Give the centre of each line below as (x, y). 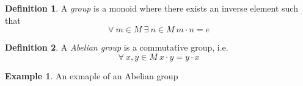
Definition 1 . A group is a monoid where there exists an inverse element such (151, 8)
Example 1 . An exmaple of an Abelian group (92, 75)
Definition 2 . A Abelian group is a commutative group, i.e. (117, 47)
